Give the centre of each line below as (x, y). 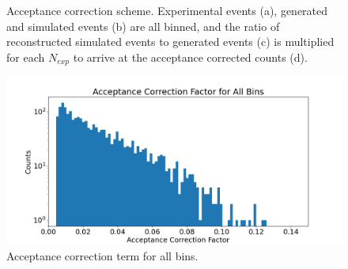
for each (26, 57)
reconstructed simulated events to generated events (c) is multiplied (170, 42)
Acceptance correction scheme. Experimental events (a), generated (167, 10)
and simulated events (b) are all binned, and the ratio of (143, 26)
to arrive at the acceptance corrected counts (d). (190, 57)
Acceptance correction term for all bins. (102, 255)
